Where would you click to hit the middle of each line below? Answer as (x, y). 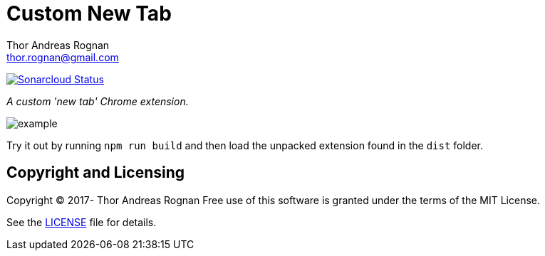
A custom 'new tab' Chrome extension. (98, 101)
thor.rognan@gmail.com (63, 57)
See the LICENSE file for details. (82, 222)
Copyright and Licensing (96, 173)
